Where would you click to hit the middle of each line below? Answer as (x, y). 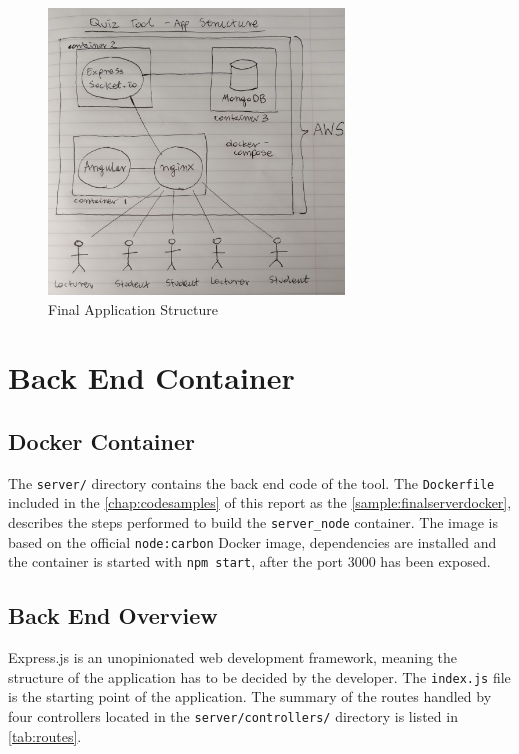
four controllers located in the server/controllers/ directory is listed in (233, 715)
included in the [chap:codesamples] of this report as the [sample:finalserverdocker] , (260, 502)
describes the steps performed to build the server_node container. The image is (253, 521)
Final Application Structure (133, 308)
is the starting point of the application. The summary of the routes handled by (250, 696)
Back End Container (151, 377)
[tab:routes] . (45, 735)
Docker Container (102, 440)
